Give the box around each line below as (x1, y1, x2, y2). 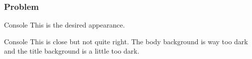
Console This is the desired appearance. (4, 20, 125, 30)
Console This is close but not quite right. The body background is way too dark (4, 36, 248, 46)
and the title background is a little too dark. (4, 46, 139, 56)
